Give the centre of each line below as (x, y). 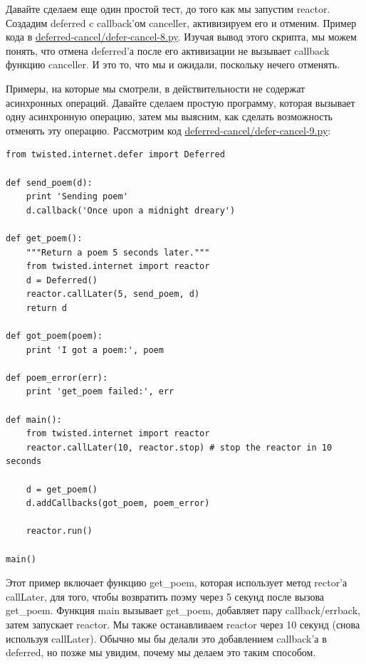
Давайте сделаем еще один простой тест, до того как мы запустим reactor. (168, 9)
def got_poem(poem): (54, 336)
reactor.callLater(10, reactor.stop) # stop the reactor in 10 (179, 447)
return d (46, 308)
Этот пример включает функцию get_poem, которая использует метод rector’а (177, 583)
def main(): (34, 420)
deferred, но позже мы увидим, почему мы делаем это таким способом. (161, 652)
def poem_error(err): (57, 378)
